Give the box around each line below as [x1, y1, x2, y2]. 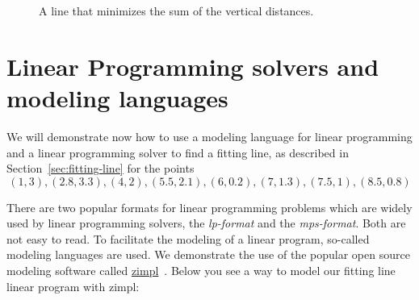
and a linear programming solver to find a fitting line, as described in [6, 144, 349, 160]
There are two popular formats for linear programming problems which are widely [6, 198, 413, 215]
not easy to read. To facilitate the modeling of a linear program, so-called [6, 230, 370, 247]
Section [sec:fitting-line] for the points [6, 160, 195, 177]
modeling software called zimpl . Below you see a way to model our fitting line [6, 262, 396, 279]
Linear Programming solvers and [6, 49, 379, 82]
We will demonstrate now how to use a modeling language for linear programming [6, 127, 413, 144]
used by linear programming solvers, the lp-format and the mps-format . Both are [6, 215, 406, 231]
